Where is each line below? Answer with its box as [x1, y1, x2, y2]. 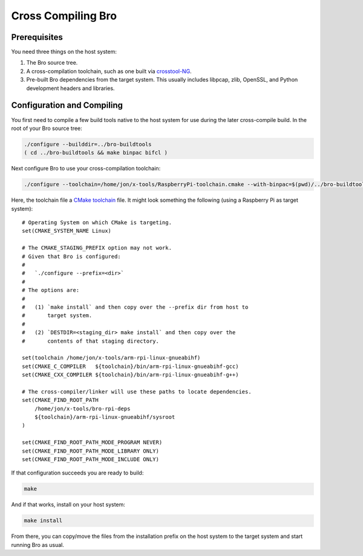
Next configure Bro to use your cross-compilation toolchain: [11, 165, 161, 172]
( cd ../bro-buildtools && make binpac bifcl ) [24, 149, 168, 157]
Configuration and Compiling [11, 100, 123, 111]
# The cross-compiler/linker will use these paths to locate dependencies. [22, 388, 252, 395]
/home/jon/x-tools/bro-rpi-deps [34, 405, 131, 412]
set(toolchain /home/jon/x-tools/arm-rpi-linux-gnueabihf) [22, 354, 201, 361]
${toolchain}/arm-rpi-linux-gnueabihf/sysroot [34, 414, 175, 421]
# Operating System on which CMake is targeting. [22, 219, 172, 226]
